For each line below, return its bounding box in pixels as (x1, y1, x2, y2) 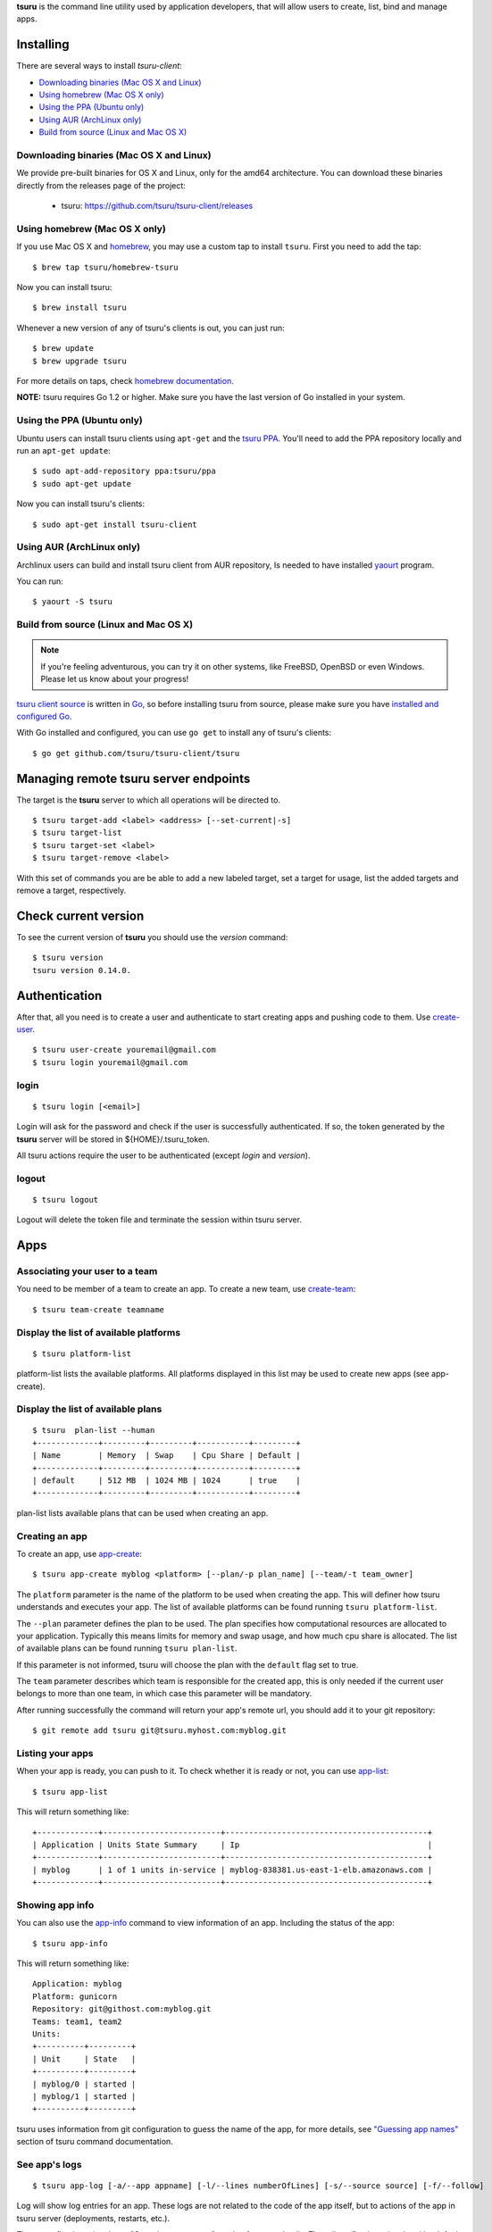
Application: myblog (32, 1978, 122, 1989)
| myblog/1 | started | (32, 2091, 137, 2102)
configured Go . (16, 711, 72, 721)
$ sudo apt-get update (32, 479, 132, 488)
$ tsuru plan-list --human (32, 1425, 155, 1436)
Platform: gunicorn (32, 1991, 118, 2002)
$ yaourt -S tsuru (32, 596, 113, 607)
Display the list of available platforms (16, 1326, 181, 1338)
